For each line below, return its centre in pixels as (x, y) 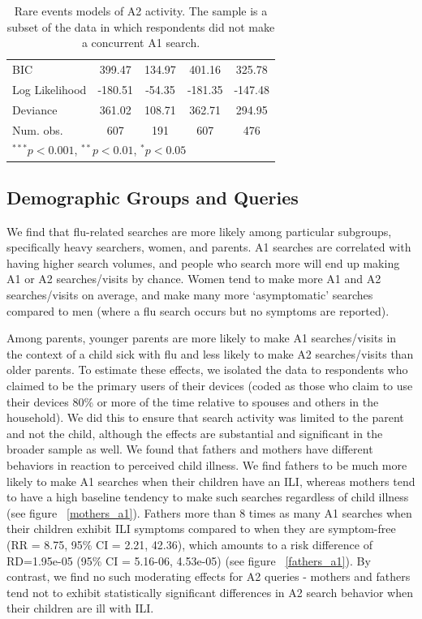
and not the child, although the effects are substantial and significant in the (195, 433)
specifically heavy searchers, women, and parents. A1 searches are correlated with (209, 247)
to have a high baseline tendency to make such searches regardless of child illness (208, 497)
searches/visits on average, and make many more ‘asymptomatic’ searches (190, 295)
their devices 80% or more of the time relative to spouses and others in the (193, 401)
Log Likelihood (50, 89)
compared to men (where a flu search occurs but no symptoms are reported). (198, 310)
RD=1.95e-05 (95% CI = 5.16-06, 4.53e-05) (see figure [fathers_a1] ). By (189, 560)
